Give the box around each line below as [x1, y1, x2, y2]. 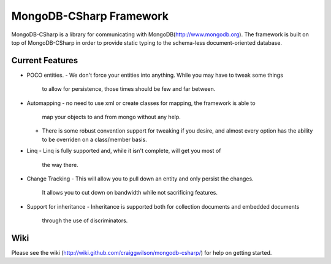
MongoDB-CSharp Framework [11, 9, 169, 23]
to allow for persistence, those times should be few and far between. [42, 85, 216, 93]
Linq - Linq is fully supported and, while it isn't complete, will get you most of [26, 147, 221, 155]
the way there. [42, 161, 79, 168]
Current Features [11, 55, 78, 66]
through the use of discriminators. [42, 217, 128, 224]
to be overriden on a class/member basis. [42, 136, 147, 143]
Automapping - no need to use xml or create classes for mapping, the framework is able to [26, 99, 256, 107]
